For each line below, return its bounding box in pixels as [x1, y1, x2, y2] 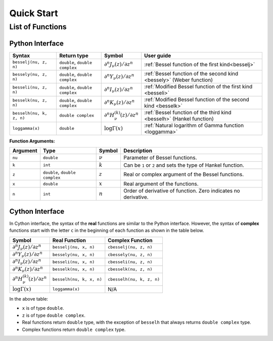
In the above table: [9, 296, 48, 302]
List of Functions [9, 22, 67, 31]
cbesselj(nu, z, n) [108, 245, 153, 250]
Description [123, 147, 153, 154]
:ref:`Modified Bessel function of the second [144, 96, 250, 103]
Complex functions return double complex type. [22, 326, 126, 332]
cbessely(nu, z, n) [108, 252, 153, 257]
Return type [59, 52, 88, 59]
